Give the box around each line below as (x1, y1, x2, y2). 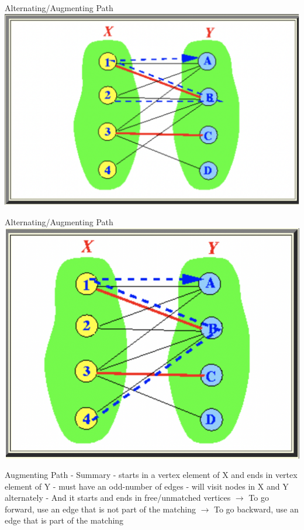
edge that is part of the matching (5, 514, 124, 526)
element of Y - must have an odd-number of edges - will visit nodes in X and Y (5, 480, 289, 492)
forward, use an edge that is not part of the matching (5, 503, 196, 515)
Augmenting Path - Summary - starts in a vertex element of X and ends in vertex (5, 469, 298, 481)
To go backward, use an (214, 503, 299, 515)
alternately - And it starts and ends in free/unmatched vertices (5, 491, 231, 504)
